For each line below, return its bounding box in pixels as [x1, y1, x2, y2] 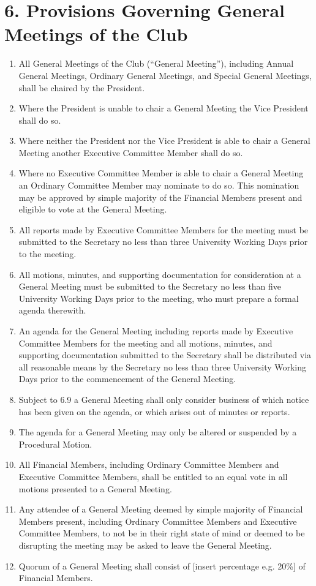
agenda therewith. [18, 304, 86, 317]
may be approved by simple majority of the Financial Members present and [18, 190, 303, 203]
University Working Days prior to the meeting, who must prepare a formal [18, 291, 299, 304]
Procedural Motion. [18, 437, 92, 450]
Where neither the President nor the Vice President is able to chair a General [18, 134, 310, 147]
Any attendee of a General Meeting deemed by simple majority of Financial [18, 503, 303, 516]
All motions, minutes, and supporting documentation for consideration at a [18, 268, 301, 280]
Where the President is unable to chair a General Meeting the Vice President [18, 102, 309, 115]
